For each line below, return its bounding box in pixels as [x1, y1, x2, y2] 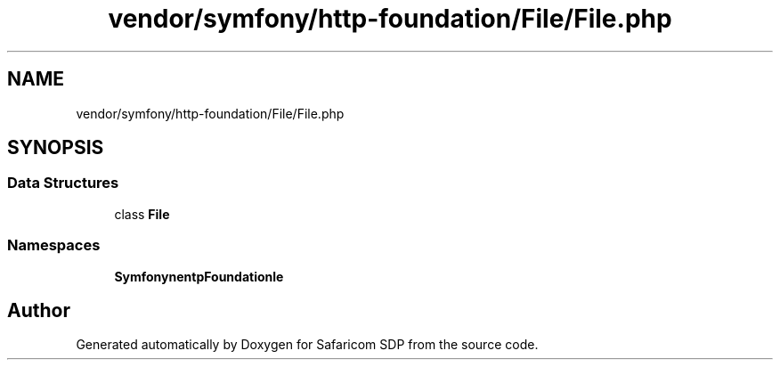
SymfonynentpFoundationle [114, 268, 284, 284]
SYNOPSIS [7, 136, 104, 159]
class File [114, 206, 170, 222]
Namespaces [7, 236, 101, 255]
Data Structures [7, 174, 119, 192]
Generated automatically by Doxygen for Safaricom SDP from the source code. [76, 337, 539, 353]
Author [7, 298, 70, 322]
